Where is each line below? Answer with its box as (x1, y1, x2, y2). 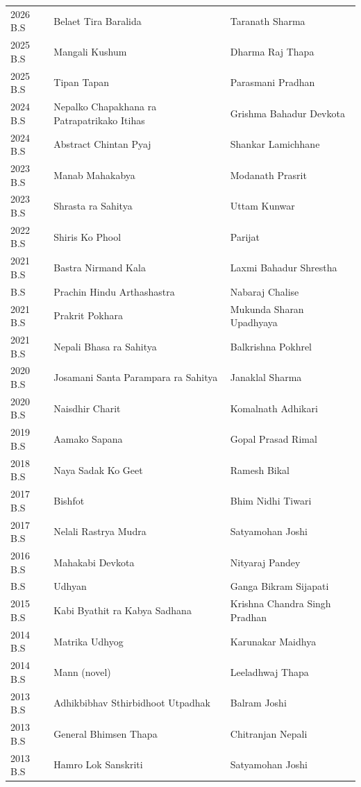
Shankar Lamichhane (230, 137, 320, 151)
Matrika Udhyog (53, 634, 124, 648)
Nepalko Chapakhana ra (53, 99, 157, 114)
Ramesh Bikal (230, 462, 290, 477)
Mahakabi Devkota (53, 555, 135, 569)
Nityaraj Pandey (230, 555, 301, 569)
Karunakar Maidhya (230, 634, 317, 648)
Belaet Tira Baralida (53, 13, 142, 28)
